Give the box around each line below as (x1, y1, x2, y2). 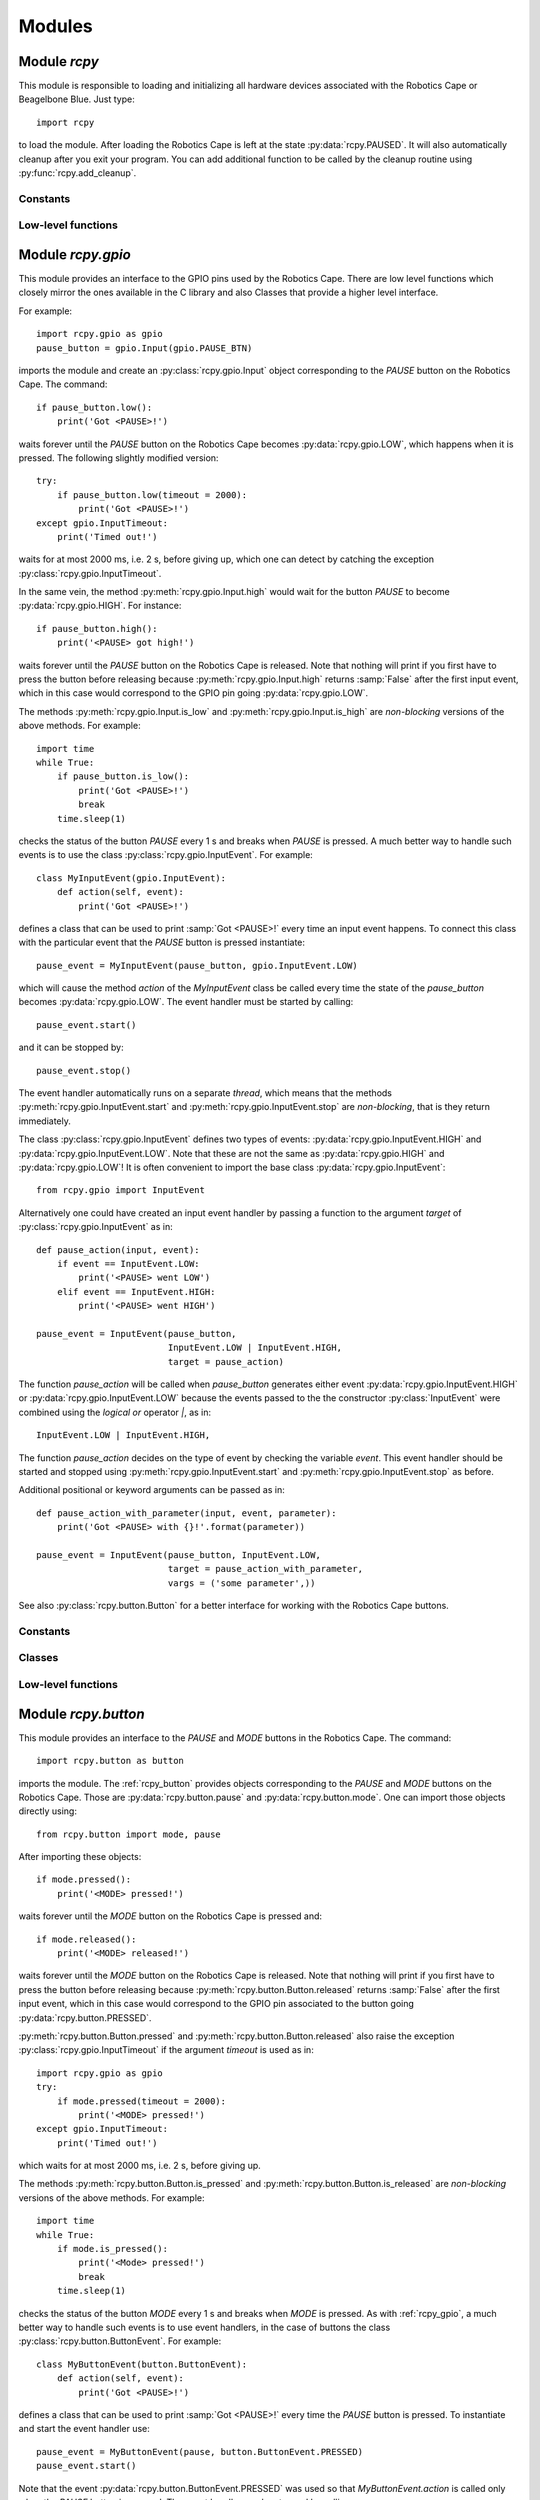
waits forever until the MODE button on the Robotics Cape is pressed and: (18, 1910, 323, 1922)
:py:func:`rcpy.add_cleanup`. (18, 167, 137, 179)
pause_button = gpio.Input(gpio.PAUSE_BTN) (36, 342, 253, 354)
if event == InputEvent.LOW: (56, 1258, 200, 1269)
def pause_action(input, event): (36, 1244, 200, 1255)
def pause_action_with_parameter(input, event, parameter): (36, 1507, 337, 1519)
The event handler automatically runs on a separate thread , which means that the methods (18, 1087, 392, 1099)
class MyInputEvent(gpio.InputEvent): (36, 872, 227, 884)
